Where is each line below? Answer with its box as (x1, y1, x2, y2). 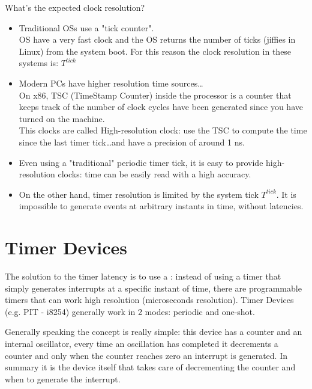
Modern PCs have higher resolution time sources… (19, 76, 203, 89)
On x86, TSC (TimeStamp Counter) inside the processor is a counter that (19, 88, 292, 101)
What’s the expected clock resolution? (5, 1, 145, 13)
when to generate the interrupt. (5, 372, 121, 385)
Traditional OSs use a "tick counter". (19, 21, 154, 34)
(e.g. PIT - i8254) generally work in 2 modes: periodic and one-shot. (5, 305, 255, 317)
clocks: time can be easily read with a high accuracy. (58, 168, 251, 180)
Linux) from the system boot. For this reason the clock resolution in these (19, 44, 292, 57)
